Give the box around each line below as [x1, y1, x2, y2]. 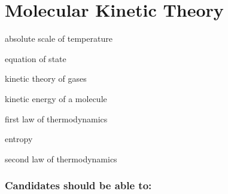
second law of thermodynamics [5, 152, 117, 165]
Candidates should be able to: [5, 178, 152, 193]
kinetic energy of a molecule [5, 92, 107, 104]
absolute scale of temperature [5, 32, 113, 45]
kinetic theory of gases [5, 72, 87, 85]
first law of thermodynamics [5, 112, 108, 125]
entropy [5, 133, 33, 145]
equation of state [5, 52, 66, 64]
